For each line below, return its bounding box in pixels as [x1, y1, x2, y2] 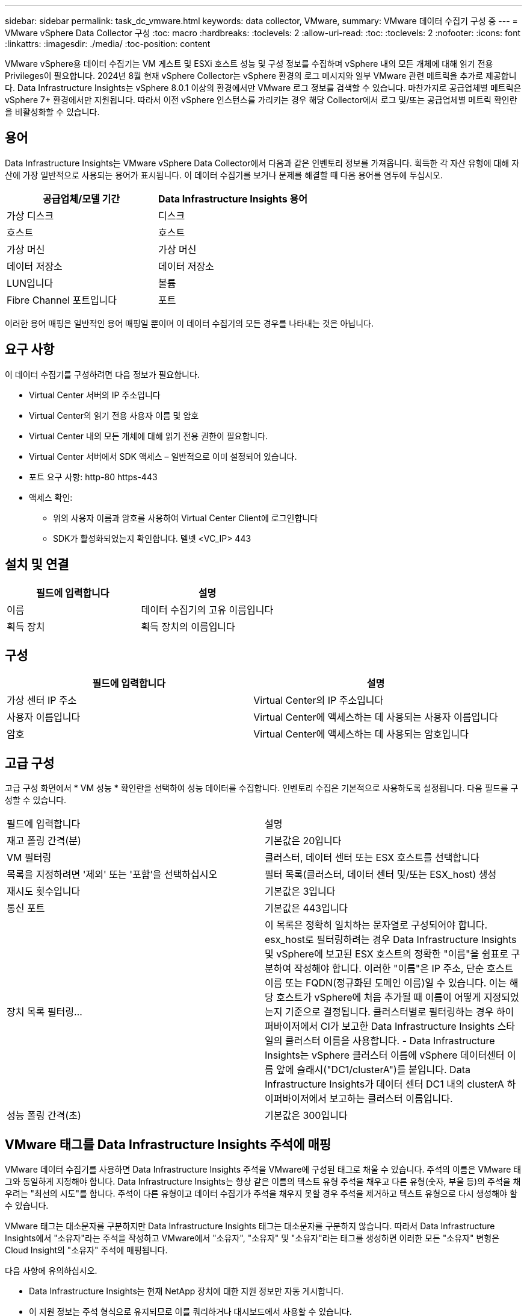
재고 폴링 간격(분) [7, 835, 81, 847]
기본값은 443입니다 [265, 902, 348, 915]
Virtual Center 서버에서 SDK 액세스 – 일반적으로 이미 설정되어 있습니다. [29, 451, 297, 462]
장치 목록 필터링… [7, 1006, 82, 1018]
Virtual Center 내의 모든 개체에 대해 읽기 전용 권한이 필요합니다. [29, 430, 268, 441]
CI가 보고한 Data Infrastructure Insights [320, 1020, 495, 1033]
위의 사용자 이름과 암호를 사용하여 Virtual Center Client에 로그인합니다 [53, 512, 318, 523]
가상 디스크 [7, 209, 54, 222]
